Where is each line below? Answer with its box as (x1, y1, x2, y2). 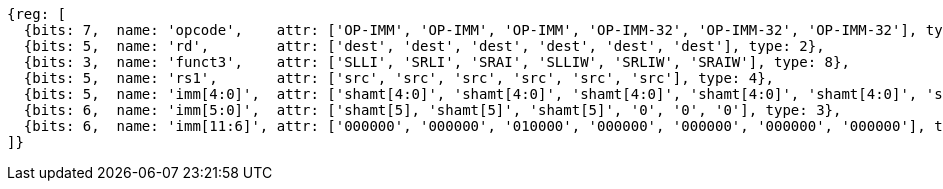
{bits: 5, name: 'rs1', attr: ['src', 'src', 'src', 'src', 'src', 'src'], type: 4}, (23, 70, 775, 86)
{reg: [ (7, 6, 67, 22)
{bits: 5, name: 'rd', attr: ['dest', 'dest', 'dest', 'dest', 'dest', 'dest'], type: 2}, (23, 38, 825, 54)
